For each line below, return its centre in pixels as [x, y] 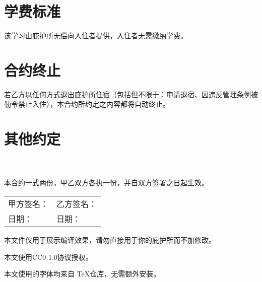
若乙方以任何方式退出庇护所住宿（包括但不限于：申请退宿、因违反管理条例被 [131, 94]
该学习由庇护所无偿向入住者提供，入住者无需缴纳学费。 [96, 36]
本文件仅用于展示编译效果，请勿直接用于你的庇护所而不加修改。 [110, 239]
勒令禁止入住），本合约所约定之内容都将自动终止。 [87, 104]
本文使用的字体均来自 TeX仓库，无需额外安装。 [82, 274]
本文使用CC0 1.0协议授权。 [48, 257]
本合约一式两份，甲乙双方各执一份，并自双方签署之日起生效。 [106, 183]
